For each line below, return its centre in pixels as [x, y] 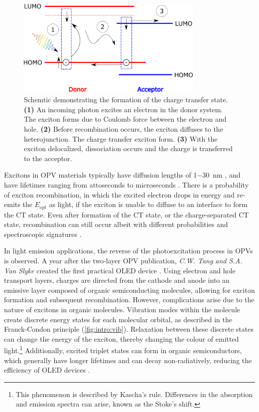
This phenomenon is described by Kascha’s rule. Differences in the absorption [134, 394]
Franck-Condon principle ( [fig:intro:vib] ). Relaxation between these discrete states [129, 329]
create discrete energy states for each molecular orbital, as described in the [118, 319]
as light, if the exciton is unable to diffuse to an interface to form [148, 204]
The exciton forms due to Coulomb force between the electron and [125, 119]
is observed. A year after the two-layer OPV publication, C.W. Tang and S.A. [123, 260]
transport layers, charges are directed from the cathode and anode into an [117, 280]
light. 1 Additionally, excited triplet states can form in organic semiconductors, [123, 349]
